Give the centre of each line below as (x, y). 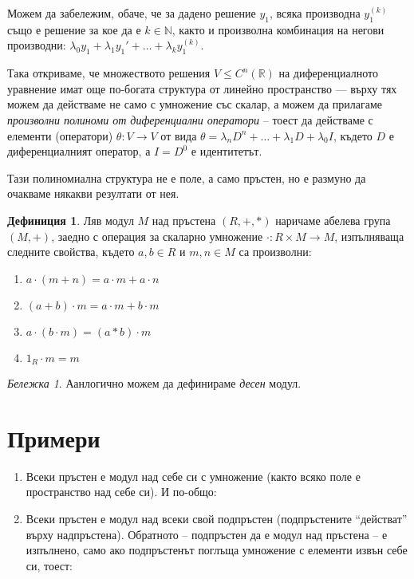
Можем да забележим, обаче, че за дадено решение (132, 13)
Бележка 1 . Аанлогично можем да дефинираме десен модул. (154, 383)
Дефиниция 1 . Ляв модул (71, 220)
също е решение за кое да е (74, 29)
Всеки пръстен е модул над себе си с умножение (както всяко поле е (193, 476)
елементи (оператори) (60, 135)
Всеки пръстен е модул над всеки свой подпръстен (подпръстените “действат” (217, 519)
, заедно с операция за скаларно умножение (157, 236)
